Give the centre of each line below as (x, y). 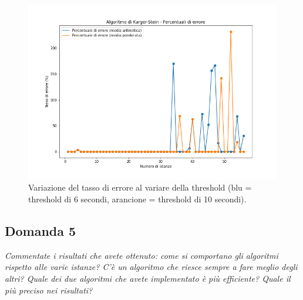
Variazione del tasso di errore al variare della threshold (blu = (140, 187)
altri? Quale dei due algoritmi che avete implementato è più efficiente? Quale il (148, 278)
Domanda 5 (41, 230)
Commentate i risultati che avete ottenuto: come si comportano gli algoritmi (142, 255)
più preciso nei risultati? (49, 290)
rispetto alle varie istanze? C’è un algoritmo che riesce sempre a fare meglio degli (151, 267)
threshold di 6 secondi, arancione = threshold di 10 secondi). (137, 199)
